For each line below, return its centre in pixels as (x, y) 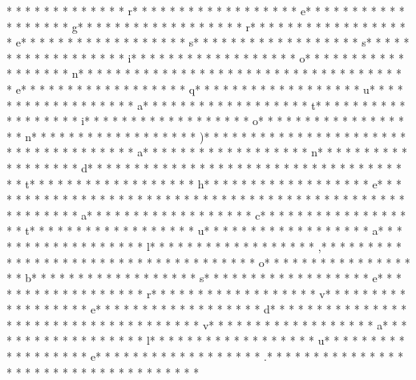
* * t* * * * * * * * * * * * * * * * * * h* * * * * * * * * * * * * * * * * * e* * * (204, 183)
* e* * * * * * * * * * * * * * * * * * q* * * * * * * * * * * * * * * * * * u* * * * (205, 89)
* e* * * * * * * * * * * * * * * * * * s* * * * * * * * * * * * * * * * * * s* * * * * (208, 42)
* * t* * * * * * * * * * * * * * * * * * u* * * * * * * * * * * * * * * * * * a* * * (204, 230)
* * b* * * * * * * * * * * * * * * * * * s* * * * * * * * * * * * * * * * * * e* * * (204, 278)
